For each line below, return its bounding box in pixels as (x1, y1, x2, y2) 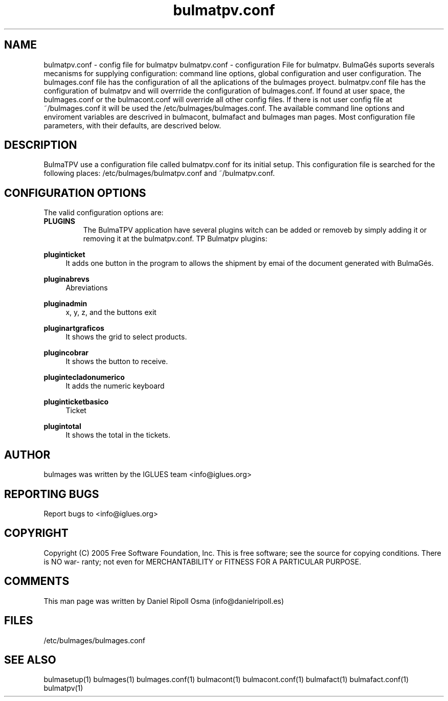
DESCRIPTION (4, 139, 77, 152)
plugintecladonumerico (43, 373, 125, 382)
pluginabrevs (43, 275, 89, 284)
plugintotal (43, 422, 81, 431)
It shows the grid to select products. (65, 332, 187, 342)
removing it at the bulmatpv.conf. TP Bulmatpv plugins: (83, 234, 267, 243)
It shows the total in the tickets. (65, 431, 171, 440)
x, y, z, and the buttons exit (65, 308, 156, 317)
